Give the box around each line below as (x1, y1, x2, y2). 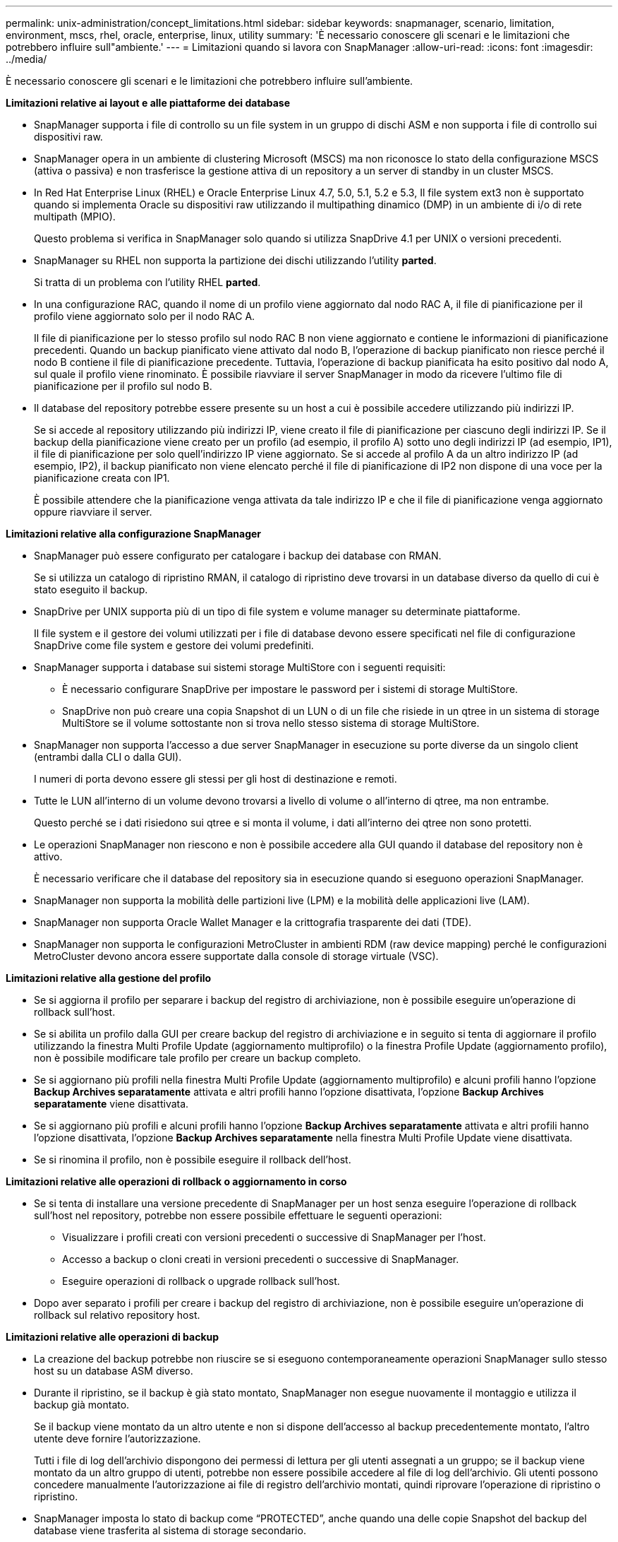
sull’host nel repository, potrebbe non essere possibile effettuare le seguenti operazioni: (34, 1209, 442, 1221)
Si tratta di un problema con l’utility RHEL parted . (34, 276, 261, 288)
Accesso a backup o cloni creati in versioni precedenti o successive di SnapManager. (62, 1253, 459, 1265)
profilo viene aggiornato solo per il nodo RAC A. (34, 310, 255, 322)
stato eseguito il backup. (34, 583, 148, 595)
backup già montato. (34, 1399, 130, 1411)
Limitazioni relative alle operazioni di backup (6, 1331, 219, 1343)
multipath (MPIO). (34, 210, 116, 223)
